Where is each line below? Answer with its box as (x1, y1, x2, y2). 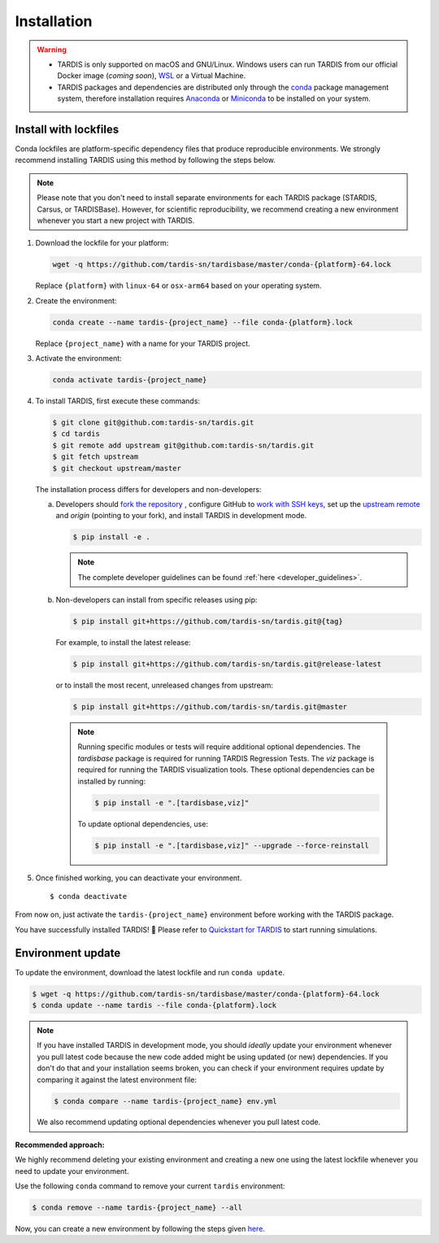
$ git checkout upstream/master (52, 464, 182, 473)
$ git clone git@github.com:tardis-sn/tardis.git (52, 418, 254, 427)
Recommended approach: (15, 1140, 105, 1149)
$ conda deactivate (50, 892, 128, 901)
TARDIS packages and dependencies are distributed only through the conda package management (57, 82, 389, 92)
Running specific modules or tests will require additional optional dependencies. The (77, 742, 361, 752)
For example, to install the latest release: (55, 638, 191, 648)
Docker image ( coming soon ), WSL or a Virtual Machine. (57, 71, 246, 81)
